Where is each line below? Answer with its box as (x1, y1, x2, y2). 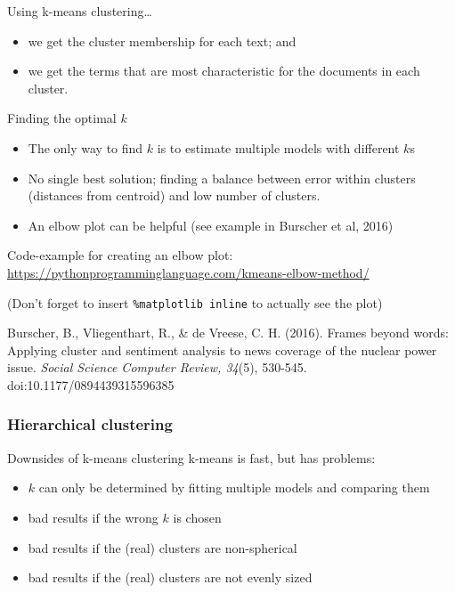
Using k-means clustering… (7, 2, 152, 20)
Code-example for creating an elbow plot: (7, 246, 233, 264)
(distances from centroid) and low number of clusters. (28, 186, 321, 205)
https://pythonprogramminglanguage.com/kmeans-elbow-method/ (7, 263, 370, 281)
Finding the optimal (7, 109, 117, 127)
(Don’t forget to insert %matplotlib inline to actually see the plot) (7, 293, 383, 312)
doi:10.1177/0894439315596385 (7, 375, 175, 394)
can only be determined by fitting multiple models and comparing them (38, 478, 430, 497)
